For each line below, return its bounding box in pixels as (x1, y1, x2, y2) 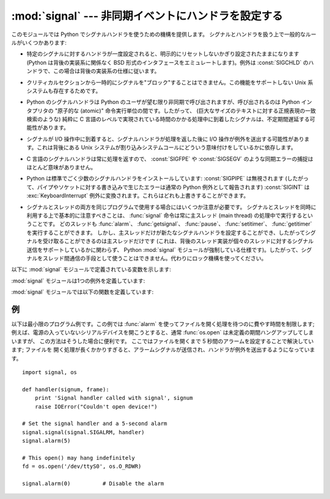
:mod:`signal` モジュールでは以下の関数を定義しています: (11, 288, 154, 296)
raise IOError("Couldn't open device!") (34, 403, 158, 410)
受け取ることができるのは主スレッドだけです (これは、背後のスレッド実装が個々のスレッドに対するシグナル (42, 237, 314, 245)
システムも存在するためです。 (26, 87, 101, 94)
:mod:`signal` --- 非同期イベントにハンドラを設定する (11, 9, 284, 23)
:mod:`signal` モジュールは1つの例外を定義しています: (11, 277, 145, 284)
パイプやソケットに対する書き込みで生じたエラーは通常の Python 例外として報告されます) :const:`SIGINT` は (37, 183, 310, 191)
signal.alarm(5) (22, 437, 71, 445)
